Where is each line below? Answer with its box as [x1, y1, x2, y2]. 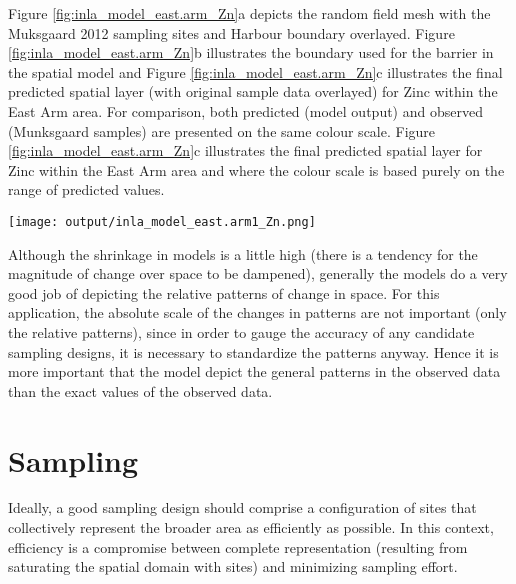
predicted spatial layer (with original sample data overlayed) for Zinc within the [8, 81, 498, 102]
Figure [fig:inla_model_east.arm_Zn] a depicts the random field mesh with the [8, 3, 491, 23]
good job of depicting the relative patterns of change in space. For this [8, 282, 440, 303]
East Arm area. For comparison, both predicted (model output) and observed [8, 100, 483, 121]
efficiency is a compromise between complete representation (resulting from [8, 536, 468, 557]
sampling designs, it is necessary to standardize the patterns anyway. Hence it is [8, 341, 499, 362]
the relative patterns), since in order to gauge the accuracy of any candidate [8, 321, 475, 342]
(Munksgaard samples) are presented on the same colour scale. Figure [8, 120, 436, 141]
